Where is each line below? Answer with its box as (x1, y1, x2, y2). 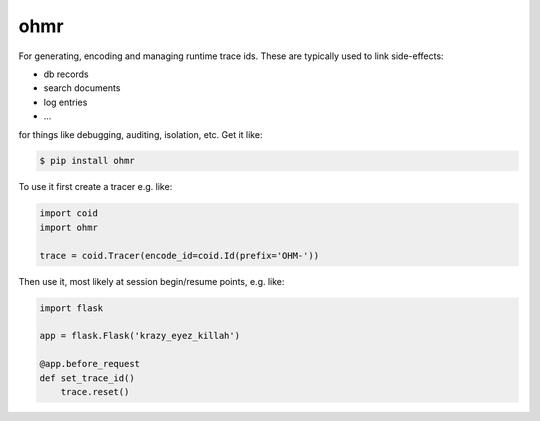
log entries (43, 96, 88, 108)
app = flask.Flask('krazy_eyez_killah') (39, 330, 240, 342)
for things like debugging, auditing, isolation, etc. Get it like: (18, 128, 263, 140)
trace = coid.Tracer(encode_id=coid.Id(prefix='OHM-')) (39, 250, 320, 261)
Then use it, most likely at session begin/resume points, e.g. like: (18, 275, 285, 287)
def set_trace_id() (39, 372, 135, 384)
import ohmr (39, 221, 99, 233)
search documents (43, 82, 121, 94)
